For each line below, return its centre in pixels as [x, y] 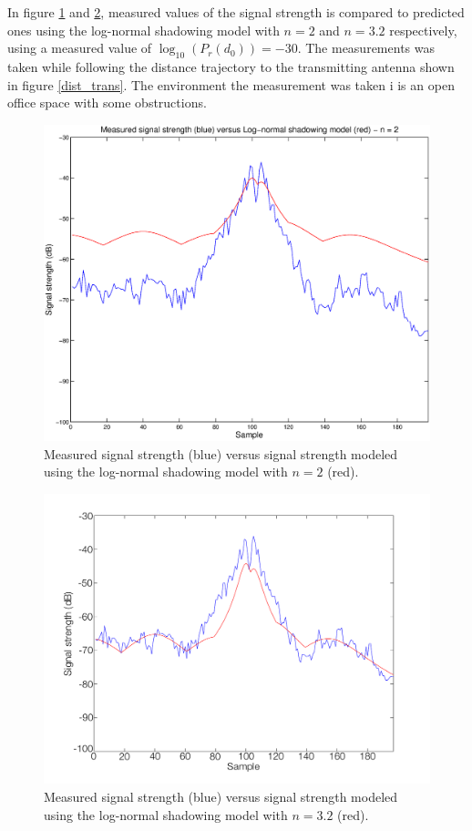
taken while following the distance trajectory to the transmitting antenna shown [231, 66]
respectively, [423, 30]
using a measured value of [80, 48]
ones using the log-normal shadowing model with [144, 30]
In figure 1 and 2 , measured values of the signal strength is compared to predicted [236, 12]
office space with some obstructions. [107, 103]
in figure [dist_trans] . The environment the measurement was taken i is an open [231, 84]
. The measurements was [366, 48]
